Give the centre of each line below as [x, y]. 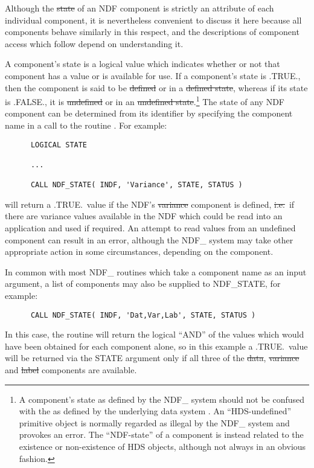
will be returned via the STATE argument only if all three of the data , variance [152, 358]
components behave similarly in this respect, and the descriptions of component [152, 32]
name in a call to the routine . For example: [86, 125]
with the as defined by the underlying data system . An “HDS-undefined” [155, 411]
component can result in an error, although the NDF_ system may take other [149, 239]
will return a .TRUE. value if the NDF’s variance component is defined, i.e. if [150, 204]
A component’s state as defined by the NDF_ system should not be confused [162, 399]
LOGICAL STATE [59, 145]
